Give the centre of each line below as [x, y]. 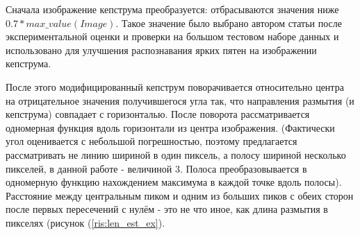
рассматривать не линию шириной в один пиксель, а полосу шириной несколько [176, 154]
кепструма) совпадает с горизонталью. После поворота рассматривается [158, 114]
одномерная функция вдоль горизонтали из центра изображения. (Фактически [170, 127]
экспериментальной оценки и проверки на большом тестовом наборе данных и [172, 36]
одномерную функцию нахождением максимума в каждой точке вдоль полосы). [174, 182]
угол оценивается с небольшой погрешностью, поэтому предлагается [152, 141]
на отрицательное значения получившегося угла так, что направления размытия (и [180, 100]
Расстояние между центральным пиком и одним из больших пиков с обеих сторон [180, 195]
